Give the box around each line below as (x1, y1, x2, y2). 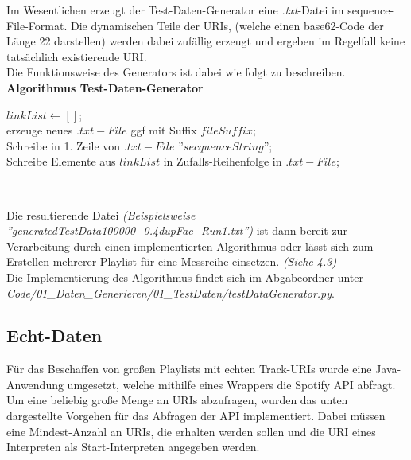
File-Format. (6, 17, 68, 33)
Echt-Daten (6, 323, 103, 348)
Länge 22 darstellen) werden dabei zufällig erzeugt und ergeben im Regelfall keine (6, 33, 405, 49)
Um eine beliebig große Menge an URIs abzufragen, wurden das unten (6, 392, 348, 408)
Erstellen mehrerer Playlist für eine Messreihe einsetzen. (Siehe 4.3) (6, 253, 337, 270)
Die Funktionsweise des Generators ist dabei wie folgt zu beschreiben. (6, 64, 346, 80)
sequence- (347, 2, 394, 18)
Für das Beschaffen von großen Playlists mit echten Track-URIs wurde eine (6, 361, 372, 377)
